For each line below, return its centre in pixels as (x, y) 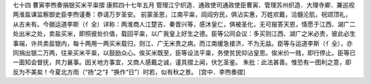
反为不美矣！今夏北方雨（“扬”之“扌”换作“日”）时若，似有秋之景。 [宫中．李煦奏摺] (129, 72)
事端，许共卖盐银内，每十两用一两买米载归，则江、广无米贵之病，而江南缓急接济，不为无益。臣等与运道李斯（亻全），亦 (183, 43)
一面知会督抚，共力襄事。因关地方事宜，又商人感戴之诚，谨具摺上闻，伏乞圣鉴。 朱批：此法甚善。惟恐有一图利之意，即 (182, 62)
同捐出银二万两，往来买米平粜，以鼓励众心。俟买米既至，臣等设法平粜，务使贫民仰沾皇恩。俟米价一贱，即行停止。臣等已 (184, 53)
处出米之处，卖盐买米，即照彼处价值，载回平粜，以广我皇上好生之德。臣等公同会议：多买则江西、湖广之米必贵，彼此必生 (184, 33)
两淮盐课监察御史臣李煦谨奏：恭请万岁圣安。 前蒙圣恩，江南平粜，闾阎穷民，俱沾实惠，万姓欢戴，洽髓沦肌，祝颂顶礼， (182, 14)
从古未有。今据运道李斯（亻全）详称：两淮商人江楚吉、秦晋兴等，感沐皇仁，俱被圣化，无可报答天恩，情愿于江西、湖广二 (184, 24)
